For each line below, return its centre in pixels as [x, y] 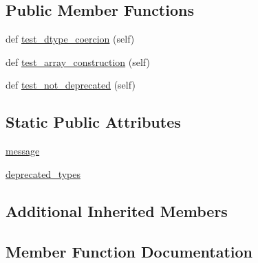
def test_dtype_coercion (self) [70, 39]
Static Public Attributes [93, 122]
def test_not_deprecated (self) [71, 85]
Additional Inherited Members [117, 210]
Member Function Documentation [129, 251]
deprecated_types [43, 173]
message [23, 151]
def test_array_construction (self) [78, 61]
